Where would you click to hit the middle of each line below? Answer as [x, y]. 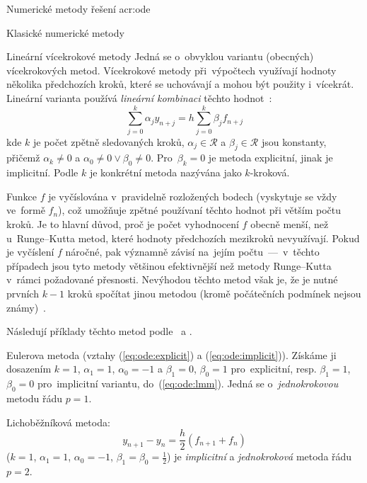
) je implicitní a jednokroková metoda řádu [260, 456]
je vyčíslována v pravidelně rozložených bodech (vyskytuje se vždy [193, 196]
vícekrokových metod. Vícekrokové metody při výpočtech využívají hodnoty [171, 70]
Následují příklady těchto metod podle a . [99, 331]
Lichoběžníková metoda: [58, 422]
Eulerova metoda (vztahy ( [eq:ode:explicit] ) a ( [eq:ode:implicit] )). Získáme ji [171, 354]
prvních [23, 294]
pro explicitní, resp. [274, 369]
